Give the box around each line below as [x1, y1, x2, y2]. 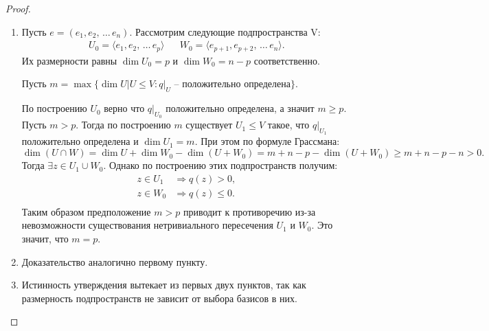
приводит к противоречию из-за [183, 204, 316, 218]
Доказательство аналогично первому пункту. [21, 254, 208, 269]
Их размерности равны [21, 53, 117, 67]
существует [185, 117, 233, 132]
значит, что [21, 231, 69, 245]
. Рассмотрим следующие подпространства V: [129, 24, 321, 38]
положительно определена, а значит [166, 101, 315, 115]
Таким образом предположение [21, 204, 151, 218]
